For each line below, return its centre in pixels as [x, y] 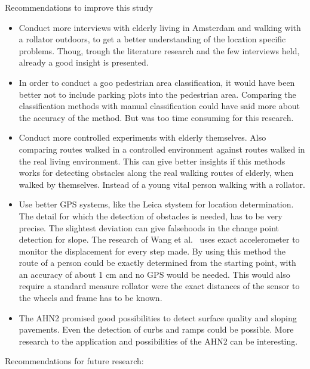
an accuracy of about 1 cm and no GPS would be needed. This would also [154, 274]
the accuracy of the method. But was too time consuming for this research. [156, 117]
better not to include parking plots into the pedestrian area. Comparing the [157, 94]
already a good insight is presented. [84, 62]
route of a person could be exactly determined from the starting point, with [157, 263]
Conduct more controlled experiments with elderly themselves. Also [142, 137]
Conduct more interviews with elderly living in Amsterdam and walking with [160, 27]
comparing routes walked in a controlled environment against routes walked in [162, 149]
